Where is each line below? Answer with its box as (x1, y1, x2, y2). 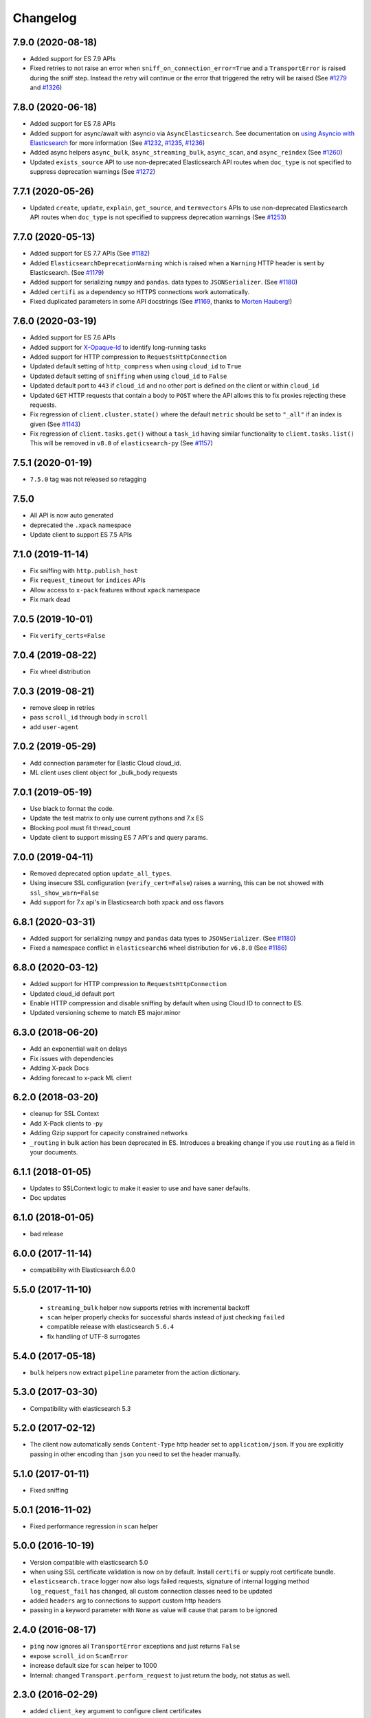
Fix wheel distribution (30, 667, 91, 676)
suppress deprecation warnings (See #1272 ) (30, 168, 156, 176)
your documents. (30, 1148, 78, 1156)
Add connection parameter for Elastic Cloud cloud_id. (30, 759, 181, 767)
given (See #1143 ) (30, 420, 81, 428)
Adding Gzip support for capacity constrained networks (30, 1129, 188, 1137)
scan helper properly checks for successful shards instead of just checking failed (47, 1313, 285, 1321)
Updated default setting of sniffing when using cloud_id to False (30, 372, 227, 380)
